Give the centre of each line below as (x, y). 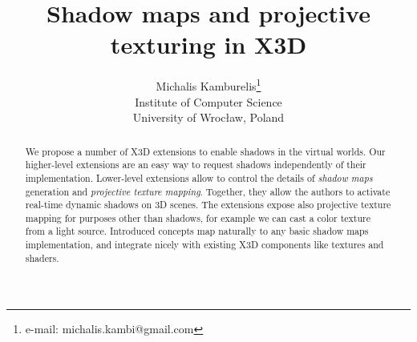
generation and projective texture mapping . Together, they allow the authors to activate (208, 191)
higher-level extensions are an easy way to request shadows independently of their (196, 165)
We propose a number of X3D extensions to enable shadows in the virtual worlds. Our (205, 151)
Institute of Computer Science (208, 101)
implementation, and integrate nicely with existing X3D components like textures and (204, 245)
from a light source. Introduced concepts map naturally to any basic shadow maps (197, 231)
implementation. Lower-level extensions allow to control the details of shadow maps (199, 177)
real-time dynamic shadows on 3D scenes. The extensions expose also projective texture (208, 205)
